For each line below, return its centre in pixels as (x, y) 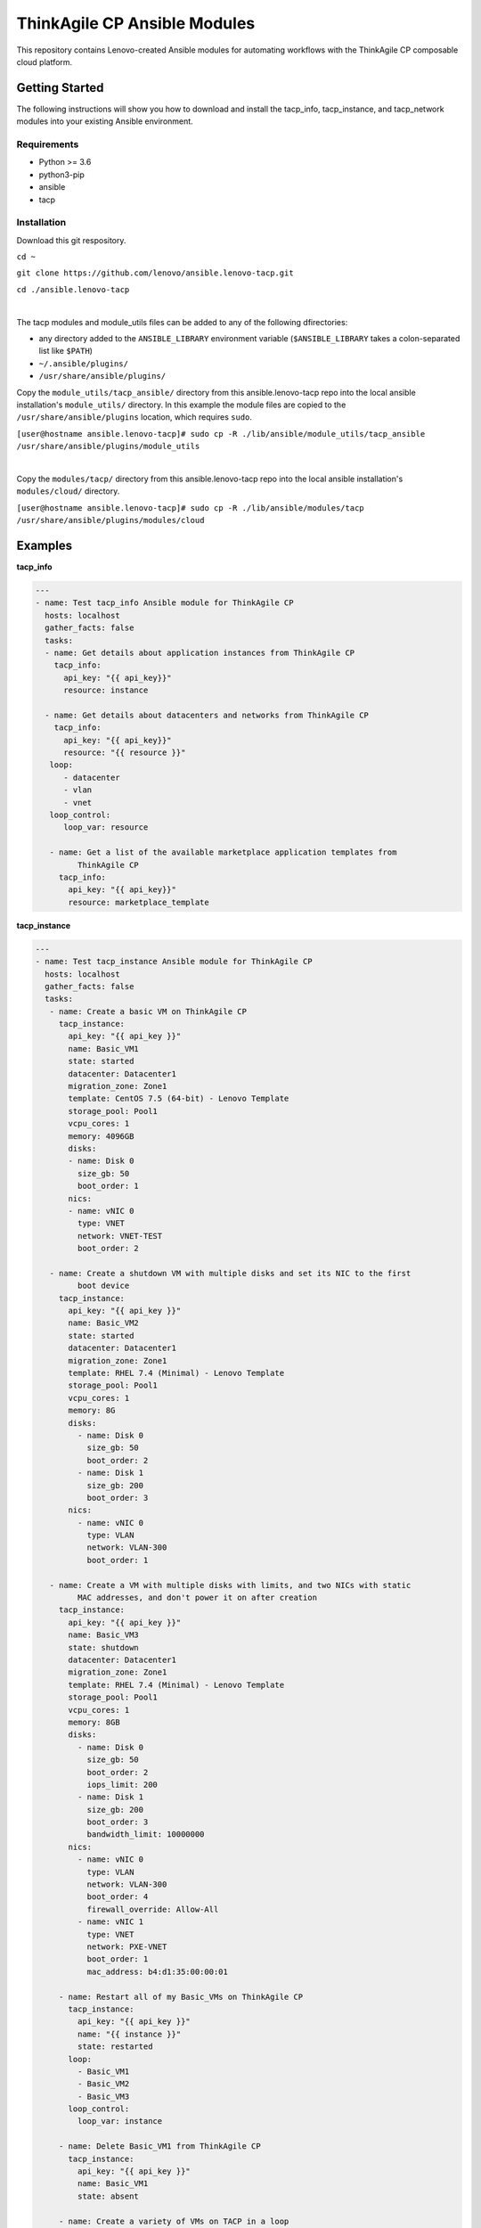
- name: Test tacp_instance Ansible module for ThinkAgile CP (174, 962)
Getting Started (60, 88)
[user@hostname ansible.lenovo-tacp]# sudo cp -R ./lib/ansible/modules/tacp (190, 508)
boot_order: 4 (118, 1897)
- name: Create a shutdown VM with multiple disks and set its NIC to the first (230, 1273)
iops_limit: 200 (122, 1784)
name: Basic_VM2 (104, 1323)
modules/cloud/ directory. (68, 491)
